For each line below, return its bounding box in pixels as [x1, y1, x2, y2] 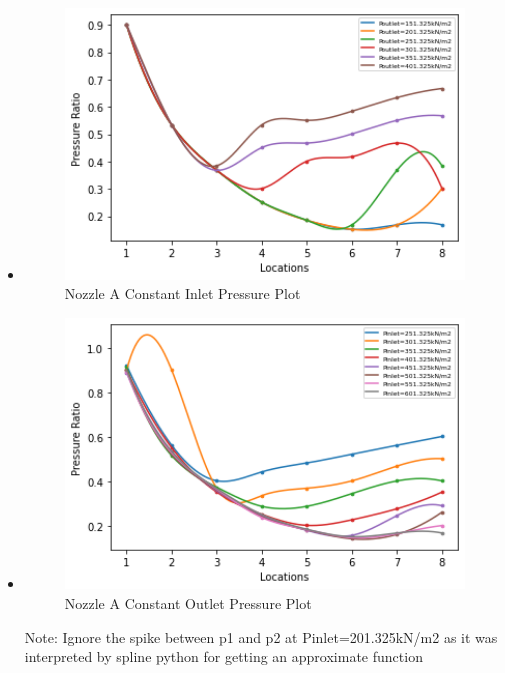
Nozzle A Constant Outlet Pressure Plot [64, 593, 312, 614]
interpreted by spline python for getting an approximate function [24, 646, 423, 667]
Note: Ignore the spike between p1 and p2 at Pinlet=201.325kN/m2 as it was [24, 626, 498, 647]
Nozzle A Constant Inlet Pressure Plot [64, 283, 301, 304]
